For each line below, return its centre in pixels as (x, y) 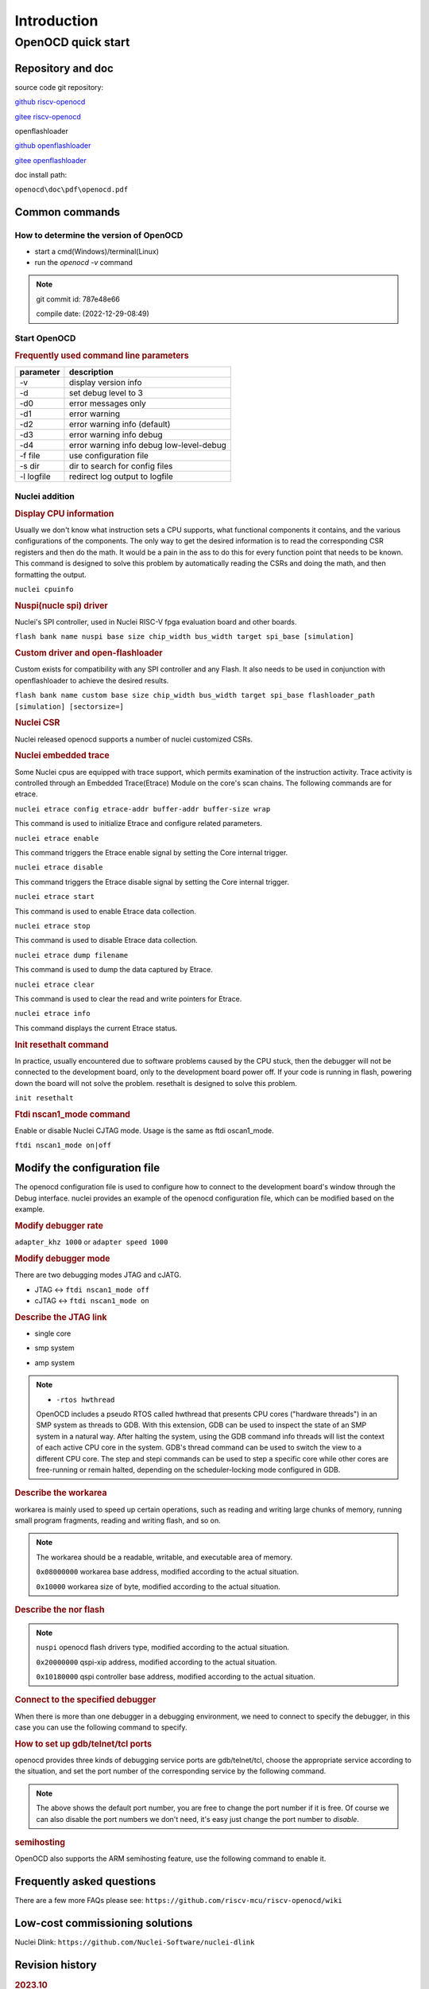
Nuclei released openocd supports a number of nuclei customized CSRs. (134, 739)
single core (53, 1333)
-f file (30, 455)
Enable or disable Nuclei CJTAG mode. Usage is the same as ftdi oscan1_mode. (144, 1131)
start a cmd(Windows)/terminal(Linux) (97, 251)
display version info (105, 382)
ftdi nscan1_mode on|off (63, 1145)
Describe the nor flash (60, 1609)
